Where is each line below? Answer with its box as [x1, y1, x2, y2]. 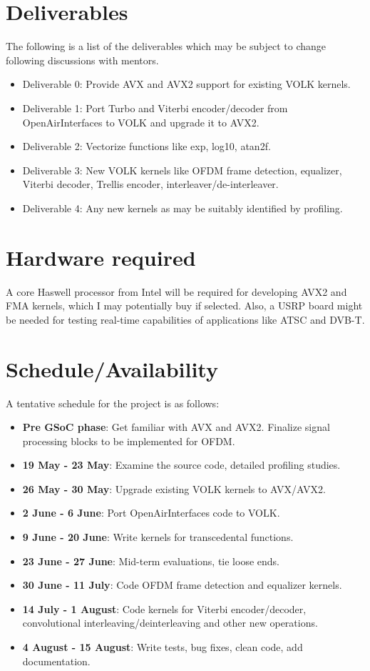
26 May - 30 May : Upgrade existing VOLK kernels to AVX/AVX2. [22, 481, 326, 496]
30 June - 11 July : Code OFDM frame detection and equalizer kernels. [22, 577, 342, 592]
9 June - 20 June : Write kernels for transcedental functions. [22, 530, 294, 545]
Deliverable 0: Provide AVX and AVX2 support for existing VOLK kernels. [22, 76, 351, 91]
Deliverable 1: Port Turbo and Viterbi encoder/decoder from [22, 100, 288, 115]
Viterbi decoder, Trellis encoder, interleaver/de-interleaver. [22, 177, 279, 192]
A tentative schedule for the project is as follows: [6, 395, 220, 410]
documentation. [22, 653, 91, 668]
